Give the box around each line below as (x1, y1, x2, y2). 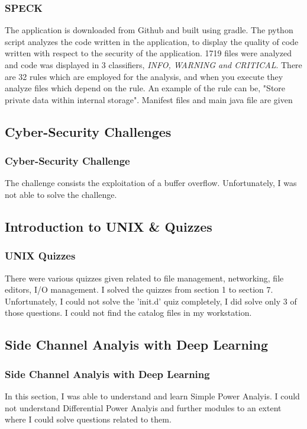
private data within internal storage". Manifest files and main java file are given (5, 93, 293, 105)
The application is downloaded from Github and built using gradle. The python (5, 24, 293, 36)
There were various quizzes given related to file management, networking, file (5, 271, 284, 284)
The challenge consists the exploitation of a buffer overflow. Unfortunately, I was (5, 177, 297, 189)
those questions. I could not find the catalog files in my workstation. (5, 306, 252, 319)
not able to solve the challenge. (5, 188, 117, 200)
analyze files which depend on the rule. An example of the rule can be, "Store (5, 82, 286, 94)
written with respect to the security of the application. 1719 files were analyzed (5, 47, 292, 59)
